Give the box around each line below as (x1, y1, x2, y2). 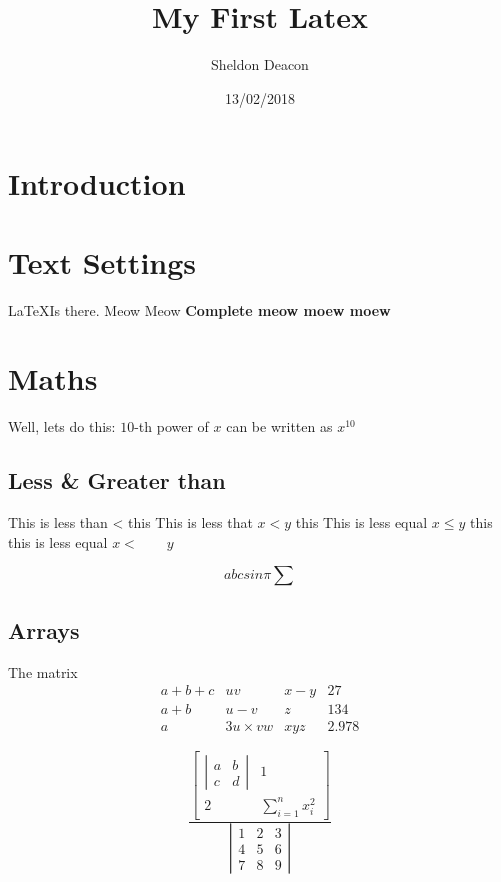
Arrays (8, 614, 80, 645)
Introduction (8, 163, 186, 204)
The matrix (8, 661, 78, 682)
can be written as (226, 416, 333, 437)
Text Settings (8, 241, 197, 282)
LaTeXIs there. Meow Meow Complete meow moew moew (8, 299, 391, 320)
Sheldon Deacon (211, 54, 309, 75)
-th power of (134, 416, 209, 437)
